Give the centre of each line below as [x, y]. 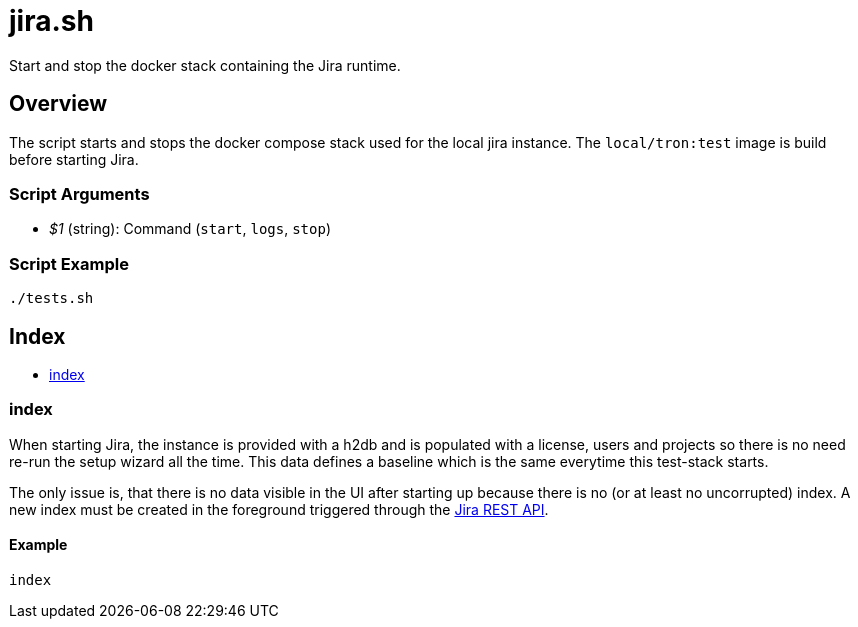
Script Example [69, 263]
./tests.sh [51, 298]
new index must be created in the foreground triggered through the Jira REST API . [279, 509]
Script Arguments [79, 193]
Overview [58, 104]
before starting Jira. [74, 159]
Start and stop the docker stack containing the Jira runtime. [205, 65]
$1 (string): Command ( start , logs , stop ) [190, 229]
